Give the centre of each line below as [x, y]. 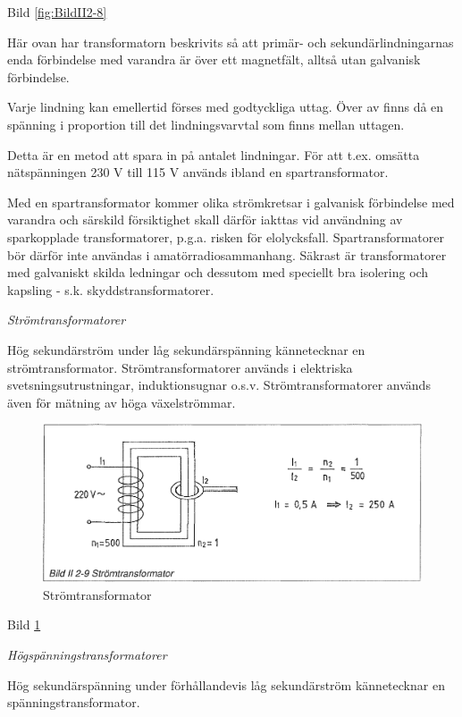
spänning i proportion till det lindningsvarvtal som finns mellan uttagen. [206, 124]
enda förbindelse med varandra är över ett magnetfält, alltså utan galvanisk [214, 59]
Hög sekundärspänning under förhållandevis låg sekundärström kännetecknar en [226, 684]
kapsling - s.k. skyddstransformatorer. [111, 289]
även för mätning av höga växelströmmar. [122, 402]
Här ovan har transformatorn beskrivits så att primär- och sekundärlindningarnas [231, 42]
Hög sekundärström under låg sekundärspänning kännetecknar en [186, 349]
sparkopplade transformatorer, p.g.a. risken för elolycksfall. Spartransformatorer [226, 236]
